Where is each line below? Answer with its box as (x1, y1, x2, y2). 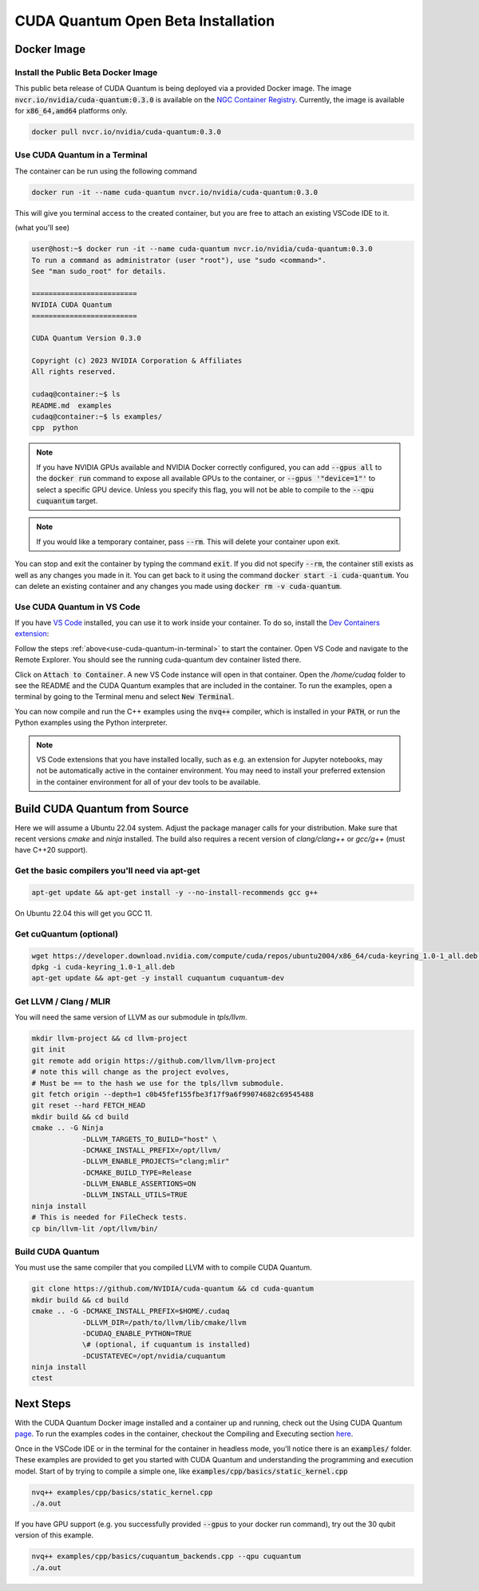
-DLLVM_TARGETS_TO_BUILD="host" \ (81, 1135, 217, 1144)
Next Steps (14, 1397, 71, 1410)
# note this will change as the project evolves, (31, 1068, 230, 1076)
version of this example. (14, 1530, 94, 1540)
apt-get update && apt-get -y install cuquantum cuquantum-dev (31, 973, 285, 983)
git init (31, 1045, 66, 1054)
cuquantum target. (36, 495, 98, 505)
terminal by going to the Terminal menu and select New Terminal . (14, 692, 235, 702)
